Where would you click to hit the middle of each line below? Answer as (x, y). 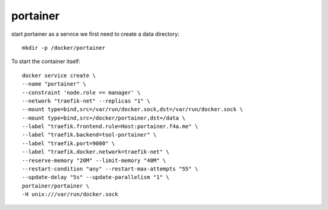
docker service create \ (59, 75)
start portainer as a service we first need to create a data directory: (95, 34)
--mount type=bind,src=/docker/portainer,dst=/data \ (104, 118)
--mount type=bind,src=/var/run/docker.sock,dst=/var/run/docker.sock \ (132, 110)
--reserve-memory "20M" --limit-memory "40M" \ (94, 160)
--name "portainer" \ (54, 84)
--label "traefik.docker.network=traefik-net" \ (96, 152)
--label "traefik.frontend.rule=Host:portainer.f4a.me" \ (110, 127)
